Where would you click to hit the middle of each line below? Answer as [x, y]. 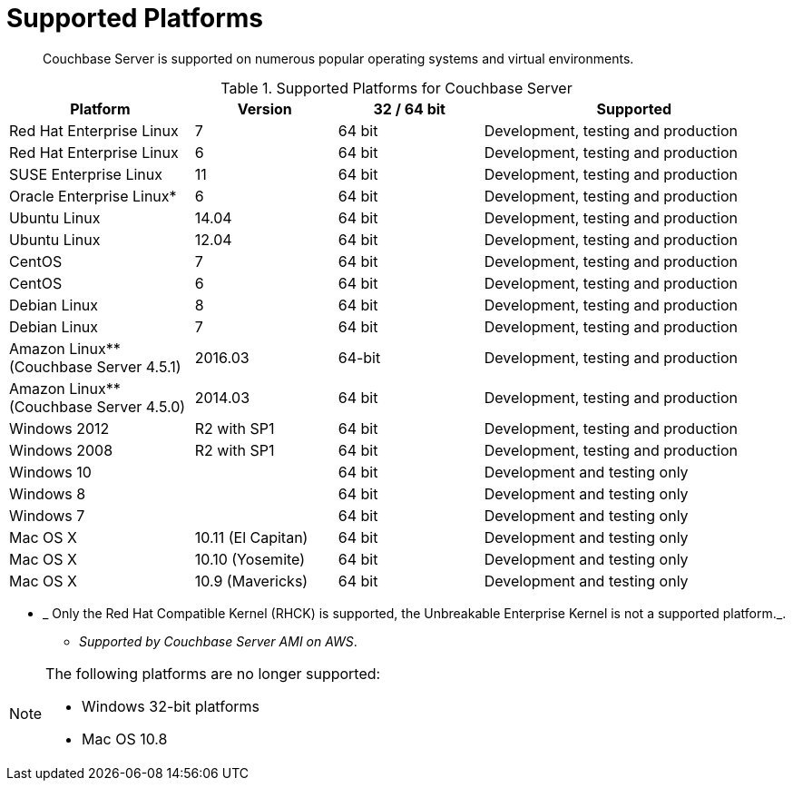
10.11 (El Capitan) [251, 537]
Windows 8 [48, 493]
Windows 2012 [59, 428]
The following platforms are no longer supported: [213, 673]
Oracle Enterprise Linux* [93, 196]
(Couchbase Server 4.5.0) [98, 406]
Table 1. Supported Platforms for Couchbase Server [396, 88]
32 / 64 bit [409, 108]
